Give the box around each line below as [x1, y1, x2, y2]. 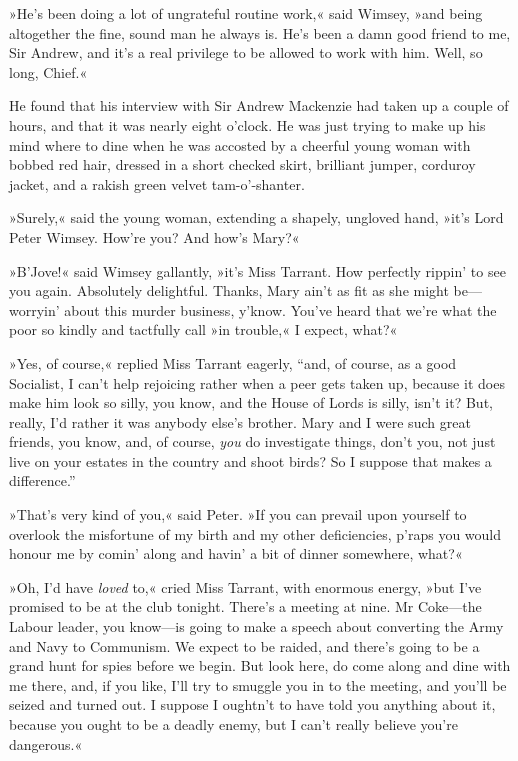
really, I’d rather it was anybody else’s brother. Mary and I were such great [9, 411, 471, 432]
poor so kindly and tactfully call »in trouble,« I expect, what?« [9, 319, 398, 340]
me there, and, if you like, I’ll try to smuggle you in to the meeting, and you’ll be [9, 674, 507, 695]
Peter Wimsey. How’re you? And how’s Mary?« [9, 226, 300, 247]
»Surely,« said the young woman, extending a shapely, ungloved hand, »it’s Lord [9, 207, 504, 228]
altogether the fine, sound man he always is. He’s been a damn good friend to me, [9, 22, 511, 43]
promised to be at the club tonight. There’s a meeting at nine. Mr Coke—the [9, 596, 482, 617]
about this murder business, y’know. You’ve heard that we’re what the [64, 299, 497, 320]
